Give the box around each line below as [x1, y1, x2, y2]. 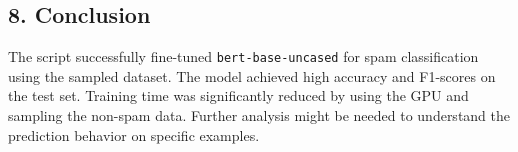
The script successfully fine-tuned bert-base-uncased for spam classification [8, 46, 479, 67]
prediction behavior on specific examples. [8, 124, 260, 145]
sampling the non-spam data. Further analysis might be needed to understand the [8, 105, 511, 126]
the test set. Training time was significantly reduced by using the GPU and [8, 85, 469, 106]
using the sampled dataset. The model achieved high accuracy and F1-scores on [8, 65, 496, 86]
